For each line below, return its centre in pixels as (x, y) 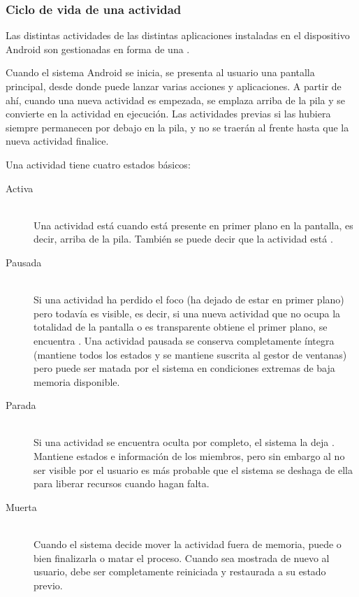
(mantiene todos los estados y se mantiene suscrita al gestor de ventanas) (190, 354)
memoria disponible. (77, 381)
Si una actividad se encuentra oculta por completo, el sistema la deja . (184, 442)
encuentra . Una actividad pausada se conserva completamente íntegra (184, 340)
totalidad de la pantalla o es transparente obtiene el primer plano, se (181, 327)
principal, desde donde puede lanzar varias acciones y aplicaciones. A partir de (174, 86)
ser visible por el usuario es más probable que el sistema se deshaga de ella (193, 469)
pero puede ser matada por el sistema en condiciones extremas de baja (184, 368)
